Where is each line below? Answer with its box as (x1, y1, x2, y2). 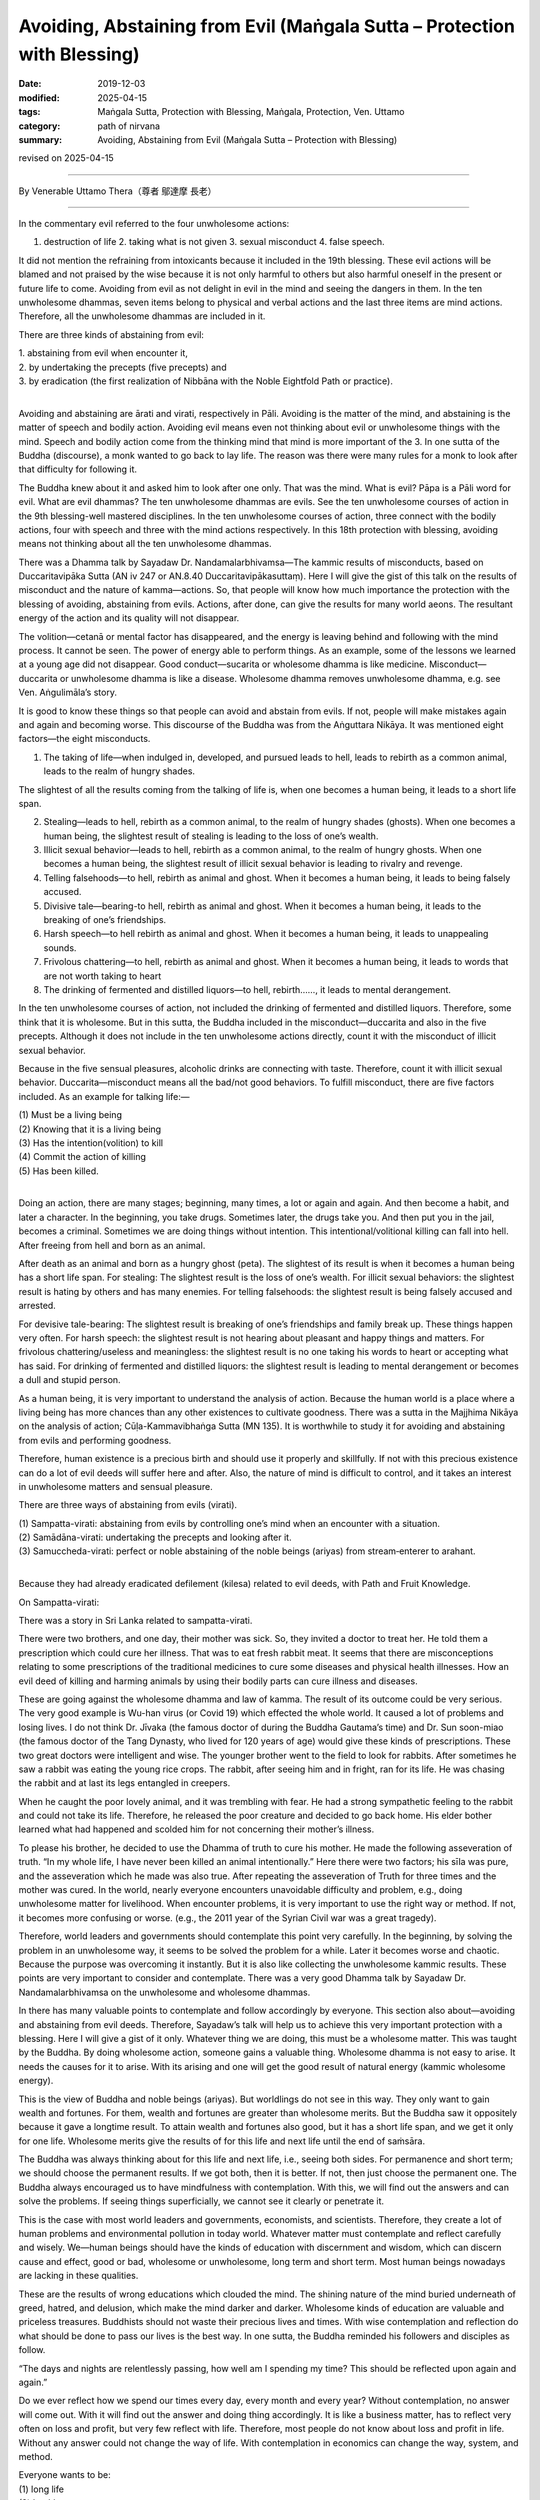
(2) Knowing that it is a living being (18, 1123, 162, 1135)
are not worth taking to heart (43, 970, 162, 982)
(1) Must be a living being (18, 1109, 122, 1121)
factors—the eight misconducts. (18, 733, 151, 745)
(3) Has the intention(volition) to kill (18, 1136, 164, 1149)
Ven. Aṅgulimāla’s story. (18, 686, 117, 699)
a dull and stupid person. (18, 1374, 121, 1386)
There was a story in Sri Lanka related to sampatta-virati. (18, 1615, 253, 1627)
